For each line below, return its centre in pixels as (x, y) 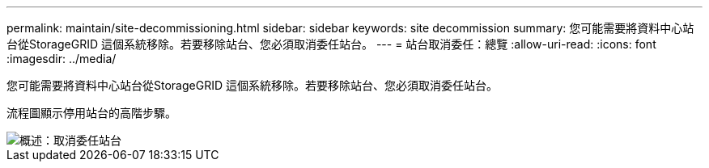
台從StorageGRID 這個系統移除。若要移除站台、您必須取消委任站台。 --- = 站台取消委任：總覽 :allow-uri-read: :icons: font (331, 44)
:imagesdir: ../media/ (62, 59)
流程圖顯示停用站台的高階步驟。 (91, 113)
